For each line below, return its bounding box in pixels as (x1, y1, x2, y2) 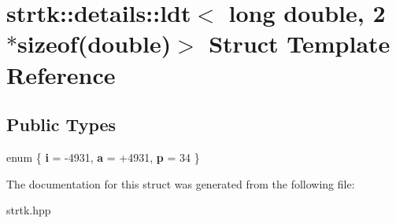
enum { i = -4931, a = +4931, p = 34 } (6, 148, 200, 165)
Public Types (6, 112, 117, 137)
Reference (6, 58, 116, 90)
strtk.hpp (6, 202, 51, 218)
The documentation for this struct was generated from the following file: (6, 175, 355, 192)
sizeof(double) (17, 27, 172, 60)
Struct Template (209, 27, 390, 60)
